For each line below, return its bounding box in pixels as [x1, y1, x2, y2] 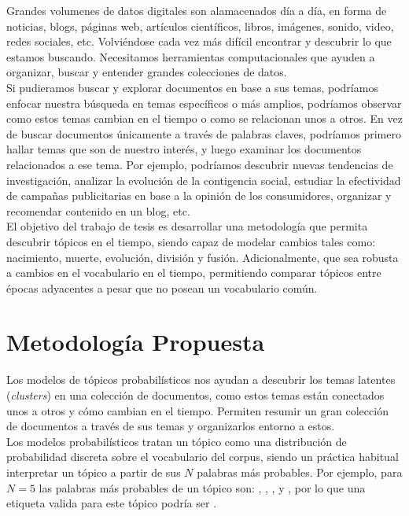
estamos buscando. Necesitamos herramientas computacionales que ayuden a [6, 48, 375, 64]
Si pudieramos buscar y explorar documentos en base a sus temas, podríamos [6, 79, 378, 95]
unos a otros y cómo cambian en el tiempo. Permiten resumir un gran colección [6, 402, 389, 418]
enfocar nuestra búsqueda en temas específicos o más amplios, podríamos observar [6, 94, 402, 111]
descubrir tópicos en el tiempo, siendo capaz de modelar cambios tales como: [6, 233, 376, 249]
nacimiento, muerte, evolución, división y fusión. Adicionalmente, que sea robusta [6, 249, 399, 265]
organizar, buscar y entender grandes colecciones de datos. [6, 64, 287, 80]
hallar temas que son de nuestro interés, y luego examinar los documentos [6, 141, 362, 157]
